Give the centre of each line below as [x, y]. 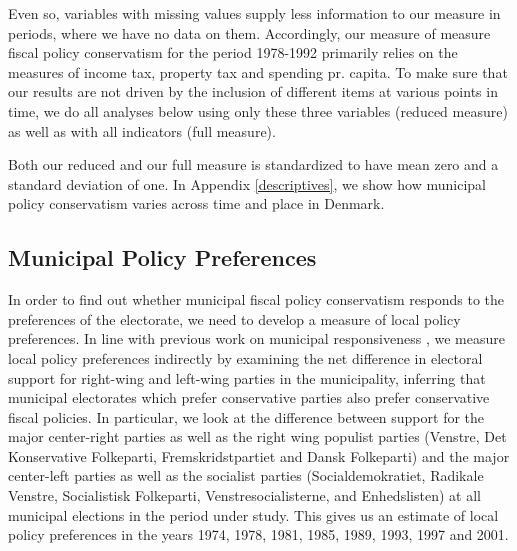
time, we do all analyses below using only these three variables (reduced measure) [258, 110]
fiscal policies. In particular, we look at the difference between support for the [246, 416]
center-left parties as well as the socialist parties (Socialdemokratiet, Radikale [246, 475]
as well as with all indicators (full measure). [142, 130]
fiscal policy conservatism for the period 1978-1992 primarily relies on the [233, 52]
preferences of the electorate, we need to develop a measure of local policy [234, 318]
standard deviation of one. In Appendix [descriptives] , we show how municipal [247, 183]
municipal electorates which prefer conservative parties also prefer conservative [249, 397]
